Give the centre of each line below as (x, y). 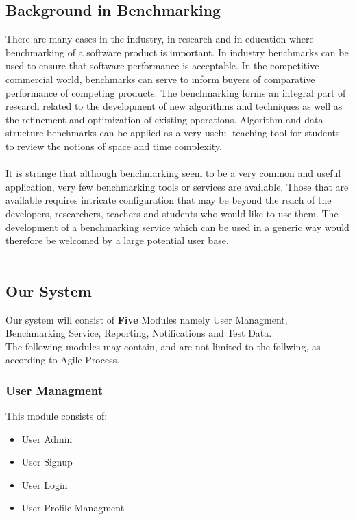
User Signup (47, 462)
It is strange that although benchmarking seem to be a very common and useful (173, 173)
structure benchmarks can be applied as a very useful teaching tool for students (173, 133)
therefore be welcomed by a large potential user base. (117, 240)
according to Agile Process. (63, 360)
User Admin (47, 438)
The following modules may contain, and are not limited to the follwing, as (163, 346)
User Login (45, 484)
